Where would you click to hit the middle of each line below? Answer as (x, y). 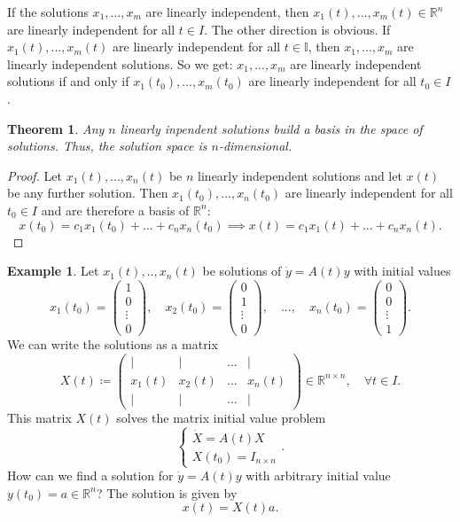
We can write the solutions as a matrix (113, 343)
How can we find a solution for (90, 475)
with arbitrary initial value (318, 475)
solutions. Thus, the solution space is (107, 146)
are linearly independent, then (227, 12)
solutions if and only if (68, 81)
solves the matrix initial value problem (221, 417)
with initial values (402, 271)
